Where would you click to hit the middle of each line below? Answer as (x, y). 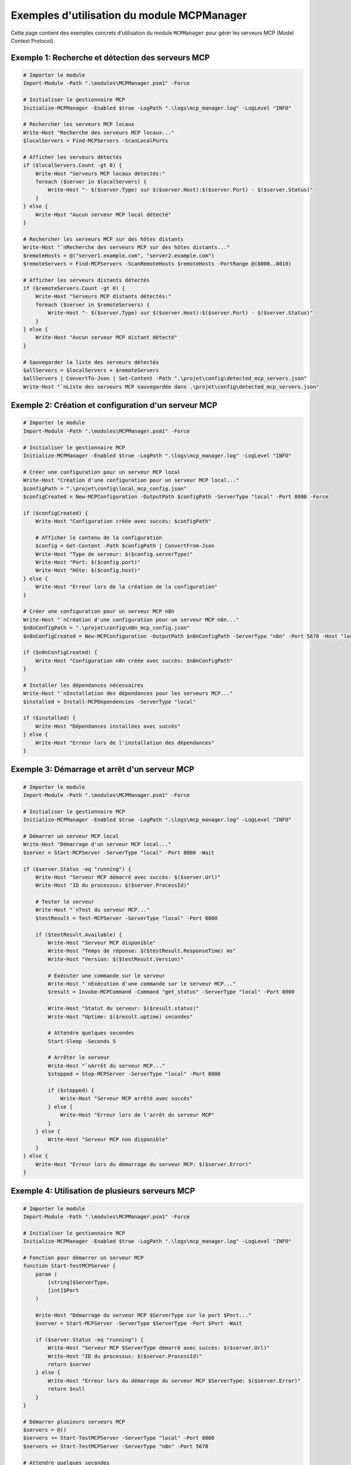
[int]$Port (63, 1290)
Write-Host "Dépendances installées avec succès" (108, 726)
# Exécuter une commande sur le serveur (106, 975)
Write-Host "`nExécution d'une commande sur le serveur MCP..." (142, 984)
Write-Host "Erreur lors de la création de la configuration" (126, 587)
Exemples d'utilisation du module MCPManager (129, 15)
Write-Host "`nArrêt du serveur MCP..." (106, 1066)
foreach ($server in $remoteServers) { (93, 304)
